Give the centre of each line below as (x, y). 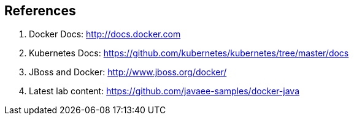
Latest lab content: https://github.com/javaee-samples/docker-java (164, 91)
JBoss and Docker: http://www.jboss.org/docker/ (128, 72)
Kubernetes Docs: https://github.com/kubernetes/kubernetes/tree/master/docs (189, 53)
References (40, 11)
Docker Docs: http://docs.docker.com (105, 34)
